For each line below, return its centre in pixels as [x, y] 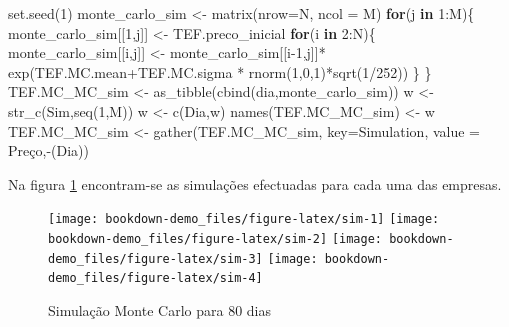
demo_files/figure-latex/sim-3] [155, 258]
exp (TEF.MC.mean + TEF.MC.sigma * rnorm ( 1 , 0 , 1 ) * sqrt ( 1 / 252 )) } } [220, 71]
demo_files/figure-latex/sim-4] [155, 278]
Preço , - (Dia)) [48, 150]
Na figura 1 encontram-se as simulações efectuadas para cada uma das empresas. [255, 183]
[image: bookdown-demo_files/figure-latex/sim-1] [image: [244, 219]
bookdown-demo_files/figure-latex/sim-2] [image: [215, 239]
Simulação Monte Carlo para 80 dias [159, 309]
